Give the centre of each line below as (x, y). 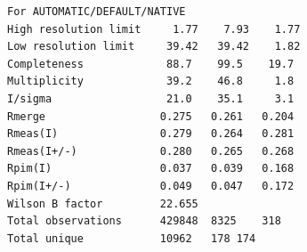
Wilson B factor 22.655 (103, 203)
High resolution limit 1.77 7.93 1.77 (154, 29)
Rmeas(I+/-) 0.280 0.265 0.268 (151, 151)
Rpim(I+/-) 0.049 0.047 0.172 (151, 186)
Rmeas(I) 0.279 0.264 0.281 (151, 134)
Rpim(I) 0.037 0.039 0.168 (151, 169)
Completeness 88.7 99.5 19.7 (151, 64)
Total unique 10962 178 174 (132, 238)
